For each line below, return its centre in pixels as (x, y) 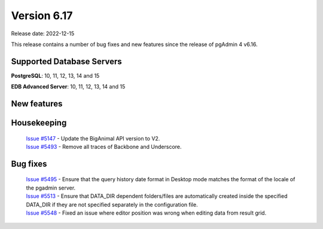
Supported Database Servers (66, 61)
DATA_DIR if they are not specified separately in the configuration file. (112, 204)
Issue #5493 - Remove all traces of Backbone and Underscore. (104, 147)
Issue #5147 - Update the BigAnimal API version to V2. (93, 138)
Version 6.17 (42, 16)
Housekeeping (39, 123)
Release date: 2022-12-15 (43, 33)
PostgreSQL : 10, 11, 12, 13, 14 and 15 (55, 75)
